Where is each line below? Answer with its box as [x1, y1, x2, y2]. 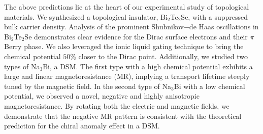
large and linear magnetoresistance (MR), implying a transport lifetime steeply [4, 71, 250, 81]
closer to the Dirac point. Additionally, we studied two [78, 51, 248, 61]
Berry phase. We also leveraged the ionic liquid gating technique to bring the [4, 41, 244, 52]
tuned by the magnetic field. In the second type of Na [4, 80, 172, 91]
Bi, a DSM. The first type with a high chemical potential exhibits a [43, 61, 253, 71]
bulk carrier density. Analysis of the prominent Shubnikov [4, 21, 184, 32]
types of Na [4, 61, 40, 71]
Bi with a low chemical [174, 80, 245, 91]
